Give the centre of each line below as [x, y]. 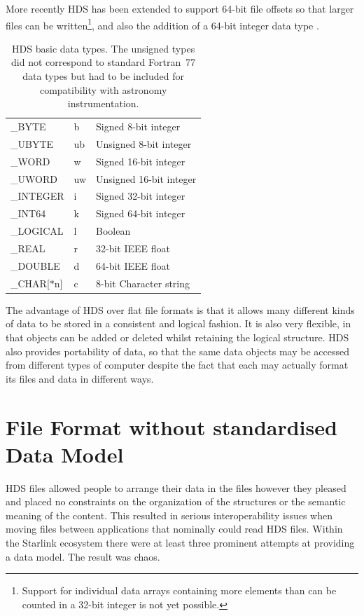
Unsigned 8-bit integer [144, 143]
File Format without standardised [171, 426]
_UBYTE [32, 143]
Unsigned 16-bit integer [146, 178]
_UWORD [34, 178]
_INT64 [28, 213]
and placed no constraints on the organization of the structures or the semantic [176, 501]
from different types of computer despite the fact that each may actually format [177, 365]
